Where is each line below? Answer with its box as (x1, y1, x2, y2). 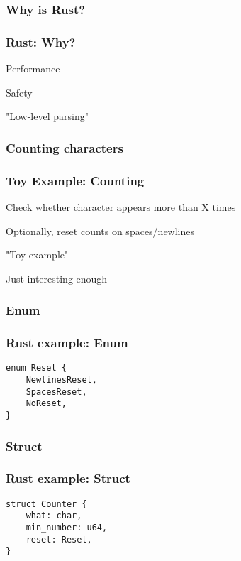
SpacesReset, (26, 386, 87, 397)
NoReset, (26, 398, 67, 409)
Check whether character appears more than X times (6, 199, 236, 214)
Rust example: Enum (6, 334, 128, 352)
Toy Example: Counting (6, 171, 145, 189)
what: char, (26, 511, 82, 521)
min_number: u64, (26, 523, 108, 533)
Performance (6, 61, 60, 76)
